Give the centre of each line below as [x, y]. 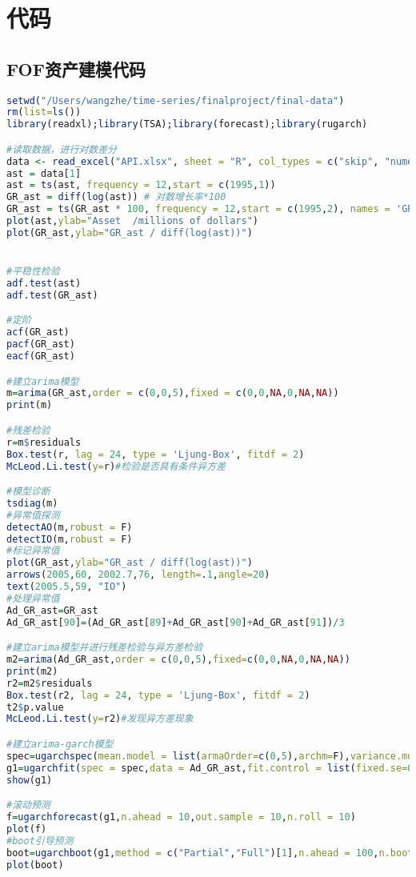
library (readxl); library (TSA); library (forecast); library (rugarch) [187, 124]
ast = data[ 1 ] [44, 173]
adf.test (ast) [44, 284]
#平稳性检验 [33, 272]
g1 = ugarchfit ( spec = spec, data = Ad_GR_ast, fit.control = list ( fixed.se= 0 [210, 768]
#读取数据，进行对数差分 [62, 149]
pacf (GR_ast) [41, 344]
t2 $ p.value [35, 707]
